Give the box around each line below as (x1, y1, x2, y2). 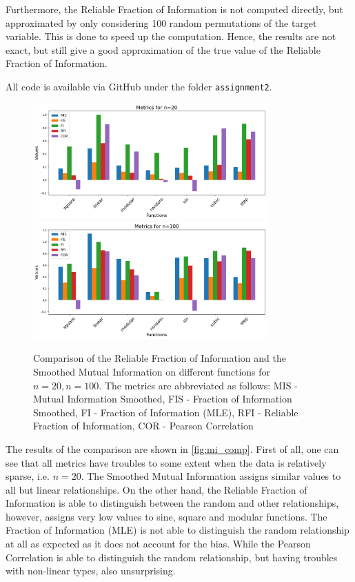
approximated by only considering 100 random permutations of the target (6, 15, 317, 30)
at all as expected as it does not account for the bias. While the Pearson (6, 536, 311, 551)
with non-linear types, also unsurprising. (6, 563, 176, 578)
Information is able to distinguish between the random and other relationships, (6, 496, 339, 510)
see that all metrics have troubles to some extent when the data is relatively (6, 455, 327, 469)
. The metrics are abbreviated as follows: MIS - (99, 378, 298, 392)
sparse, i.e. (6, 469, 50, 483)
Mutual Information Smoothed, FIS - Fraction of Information (33, 391, 292, 406)
